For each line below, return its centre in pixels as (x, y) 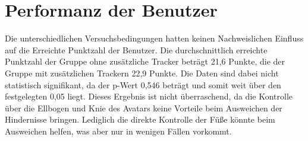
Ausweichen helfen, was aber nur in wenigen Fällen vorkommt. (118, 131)
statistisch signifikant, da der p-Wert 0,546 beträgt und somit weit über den (143, 84)
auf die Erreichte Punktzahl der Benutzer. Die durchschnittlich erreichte (136, 49)
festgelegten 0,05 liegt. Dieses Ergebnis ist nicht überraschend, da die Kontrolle (149, 96)
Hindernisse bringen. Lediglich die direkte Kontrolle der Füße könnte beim (140, 119)
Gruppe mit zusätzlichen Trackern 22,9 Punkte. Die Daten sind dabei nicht (142, 73)
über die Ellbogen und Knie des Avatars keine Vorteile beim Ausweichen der (144, 108)
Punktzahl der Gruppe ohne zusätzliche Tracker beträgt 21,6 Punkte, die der (145, 61)
